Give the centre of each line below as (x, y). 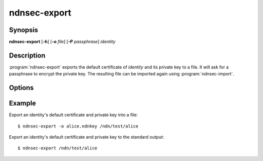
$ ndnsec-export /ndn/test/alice (57, 148)
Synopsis (24, 30)
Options (21, 88)
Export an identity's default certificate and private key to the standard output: (86, 137)
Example (22, 103)
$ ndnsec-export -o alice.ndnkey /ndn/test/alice (78, 126)
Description (27, 55)
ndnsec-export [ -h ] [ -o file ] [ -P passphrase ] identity (62, 42)
